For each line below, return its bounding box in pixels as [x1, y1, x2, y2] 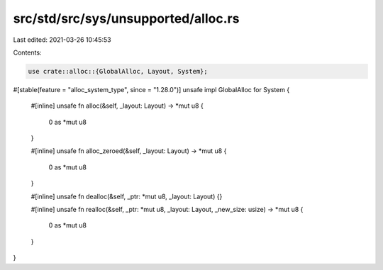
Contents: [13, 48, 42, 57]
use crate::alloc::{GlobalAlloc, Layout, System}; [28, 67, 209, 75]
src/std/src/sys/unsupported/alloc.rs [13, 11, 240, 26]
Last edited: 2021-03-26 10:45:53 [13, 35, 111, 44]
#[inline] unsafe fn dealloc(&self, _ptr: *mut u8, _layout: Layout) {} [30, 192, 223, 201]
